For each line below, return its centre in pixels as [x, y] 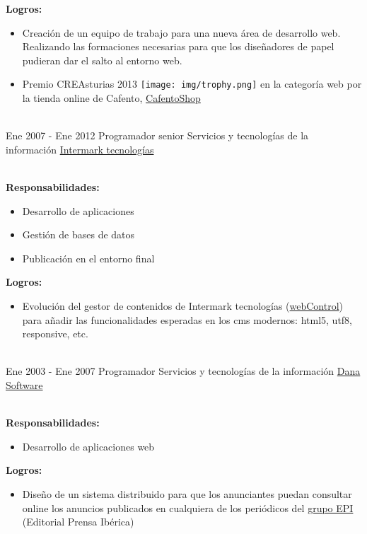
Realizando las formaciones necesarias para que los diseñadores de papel [178, 46]
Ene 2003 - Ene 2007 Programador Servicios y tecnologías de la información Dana [183, 371]
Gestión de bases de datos [78, 234]
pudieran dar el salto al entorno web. [102, 60]
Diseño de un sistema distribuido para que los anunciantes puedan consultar [187, 493]
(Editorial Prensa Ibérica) [78, 522]
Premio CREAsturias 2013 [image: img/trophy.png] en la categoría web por [192, 84]
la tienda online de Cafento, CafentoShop [111, 98]
